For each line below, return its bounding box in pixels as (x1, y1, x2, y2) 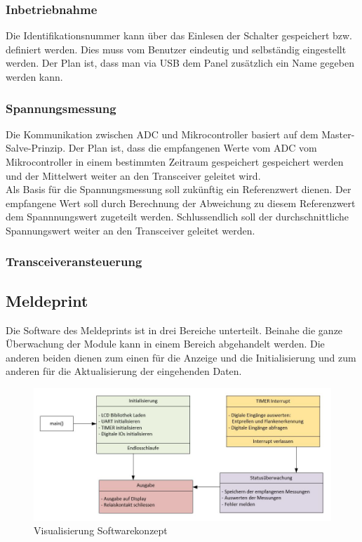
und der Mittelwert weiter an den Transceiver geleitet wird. (6, 168, 261, 183)
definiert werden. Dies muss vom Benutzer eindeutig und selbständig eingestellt (6, 41, 347, 56)
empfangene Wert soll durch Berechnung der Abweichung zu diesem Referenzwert (6, 195, 356, 210)
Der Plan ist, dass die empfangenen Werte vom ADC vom (68, 140, 317, 155)
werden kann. (6, 70, 63, 84)
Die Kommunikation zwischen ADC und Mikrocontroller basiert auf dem (6, 126, 319, 141)
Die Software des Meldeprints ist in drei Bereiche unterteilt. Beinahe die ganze (6, 322, 343, 337)
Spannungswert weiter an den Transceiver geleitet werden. (6, 223, 255, 237)
